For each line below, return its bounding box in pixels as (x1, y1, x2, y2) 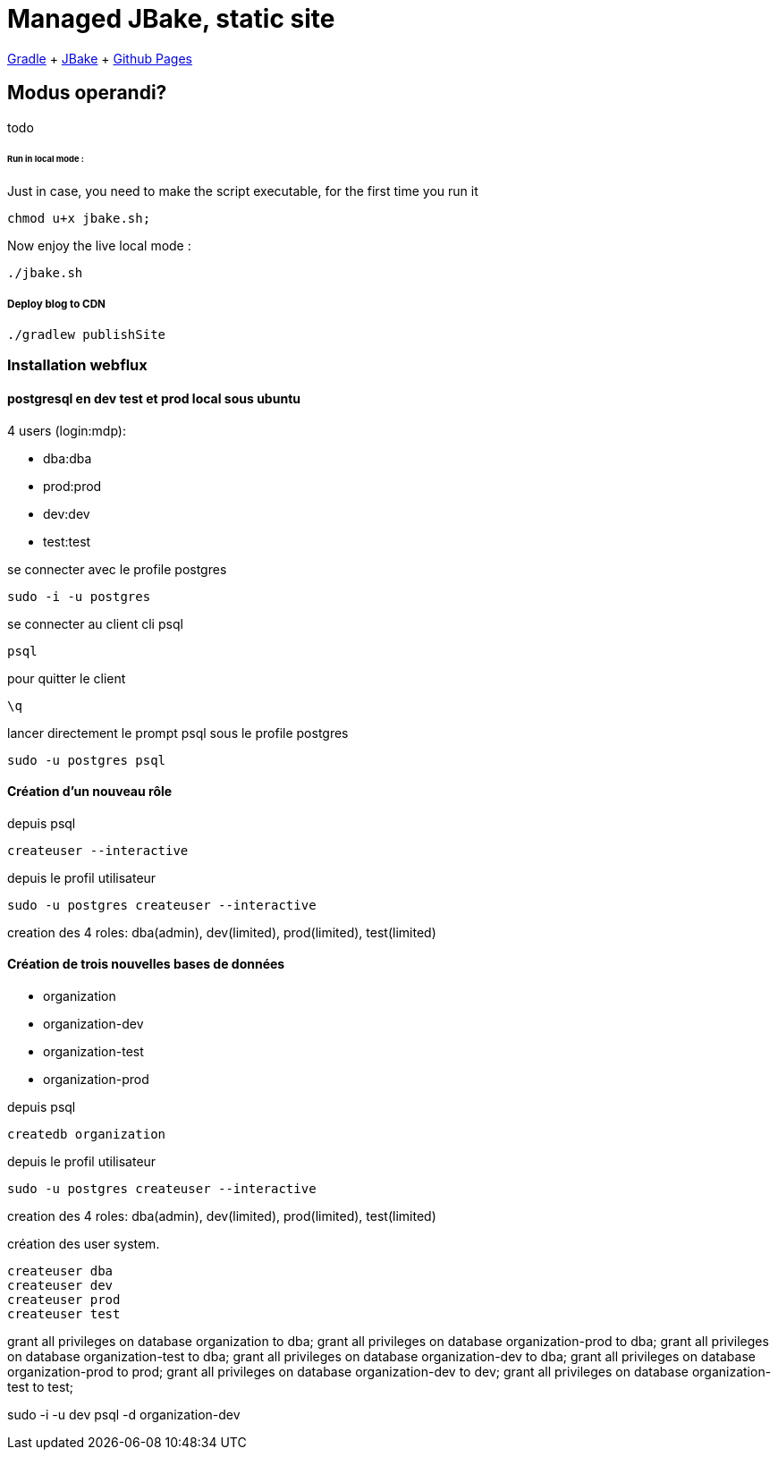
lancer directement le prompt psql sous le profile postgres (7, 724, 349, 741)
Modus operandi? (7, 81, 167, 105)
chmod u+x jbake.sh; (7, 211, 151, 226)
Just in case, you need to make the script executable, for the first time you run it (7, 183, 478, 199)
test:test (43, 533, 91, 549)
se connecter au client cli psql (7, 615, 183, 631)
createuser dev (7, 1278, 114, 1293)
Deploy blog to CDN (7, 297, 106, 310)
